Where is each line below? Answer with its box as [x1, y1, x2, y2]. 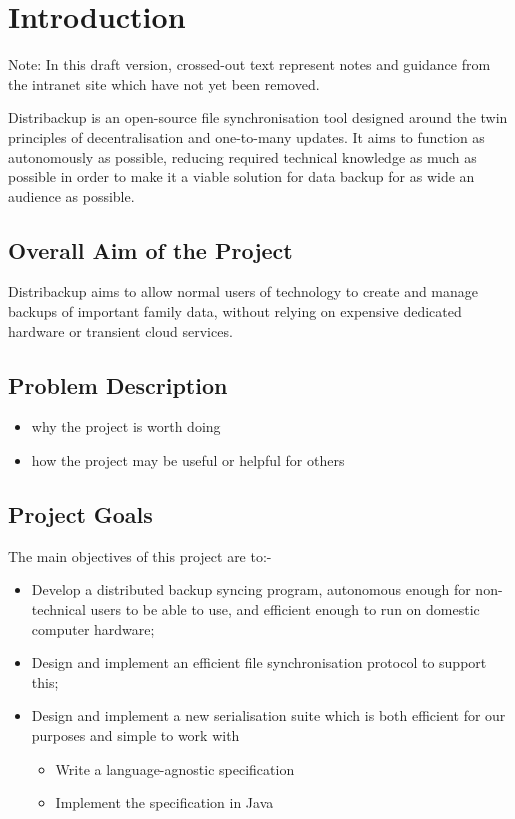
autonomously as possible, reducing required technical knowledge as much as [8, 146, 477, 167]
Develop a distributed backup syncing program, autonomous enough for [31, 579, 471, 600]
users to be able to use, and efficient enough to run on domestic [90, 599, 480, 620]
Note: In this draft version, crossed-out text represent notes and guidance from [8, 54, 491, 75]
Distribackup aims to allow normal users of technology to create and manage [8, 281, 479, 302]
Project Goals [8, 499, 153, 530]
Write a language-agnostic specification [55, 758, 295, 779]
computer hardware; [31, 618, 155, 639]
